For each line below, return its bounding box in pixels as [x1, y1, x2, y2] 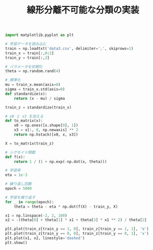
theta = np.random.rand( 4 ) [5, 69, 61, 74]
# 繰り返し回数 [5, 181, 32, 186]
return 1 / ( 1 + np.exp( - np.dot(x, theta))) [14, 159, 107, 164]
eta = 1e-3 [5, 173, 28, 178]
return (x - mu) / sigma [14, 96, 65, 101]
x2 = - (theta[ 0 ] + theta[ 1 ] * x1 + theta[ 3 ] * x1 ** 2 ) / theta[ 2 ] [5, 217, 147, 222]
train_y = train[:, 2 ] [5, 55, 50, 60]
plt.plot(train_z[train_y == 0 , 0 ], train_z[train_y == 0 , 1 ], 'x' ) [5, 231, 149, 236]
